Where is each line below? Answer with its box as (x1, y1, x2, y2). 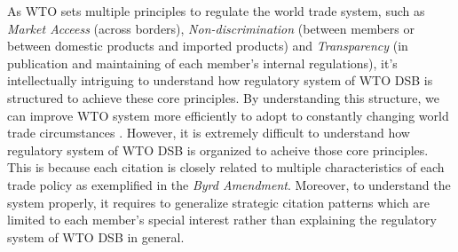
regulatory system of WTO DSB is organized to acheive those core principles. (7, 140, 429, 159)
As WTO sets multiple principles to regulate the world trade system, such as (7, 2, 425, 20)
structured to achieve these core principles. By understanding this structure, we (7, 88, 440, 106)
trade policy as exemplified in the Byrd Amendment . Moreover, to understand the (7, 175, 451, 193)
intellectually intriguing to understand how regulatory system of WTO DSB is (7, 71, 433, 90)
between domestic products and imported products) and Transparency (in (7, 36, 408, 55)
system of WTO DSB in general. (7, 227, 185, 246)
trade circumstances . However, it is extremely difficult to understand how (7, 123, 410, 142)
